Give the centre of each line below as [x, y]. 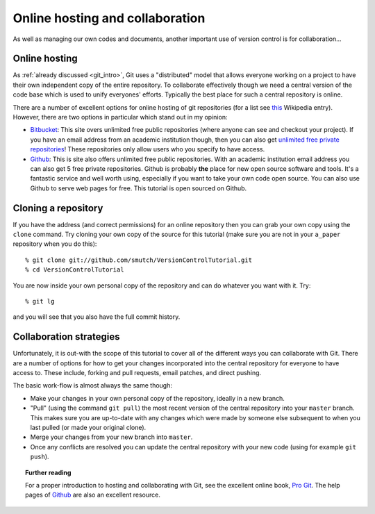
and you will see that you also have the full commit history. [97, 317]
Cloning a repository [58, 208]
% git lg [40, 301]
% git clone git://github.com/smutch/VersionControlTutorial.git [139, 260]
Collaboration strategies [67, 337]
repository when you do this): [55, 244]
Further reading [48, 472]
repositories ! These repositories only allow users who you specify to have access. [148, 149]
